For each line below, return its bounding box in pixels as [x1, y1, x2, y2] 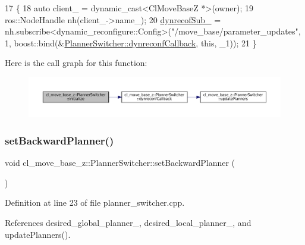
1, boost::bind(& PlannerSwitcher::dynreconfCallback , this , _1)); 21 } [5, 36, 257, 49]
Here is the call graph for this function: [5, 56, 147, 69]
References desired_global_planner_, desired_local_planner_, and [5, 216, 251, 229]
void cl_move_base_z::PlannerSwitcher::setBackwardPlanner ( [5, 156, 235, 169]
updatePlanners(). [5, 228, 71, 240]
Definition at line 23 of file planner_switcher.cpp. [5, 196, 185, 209]
